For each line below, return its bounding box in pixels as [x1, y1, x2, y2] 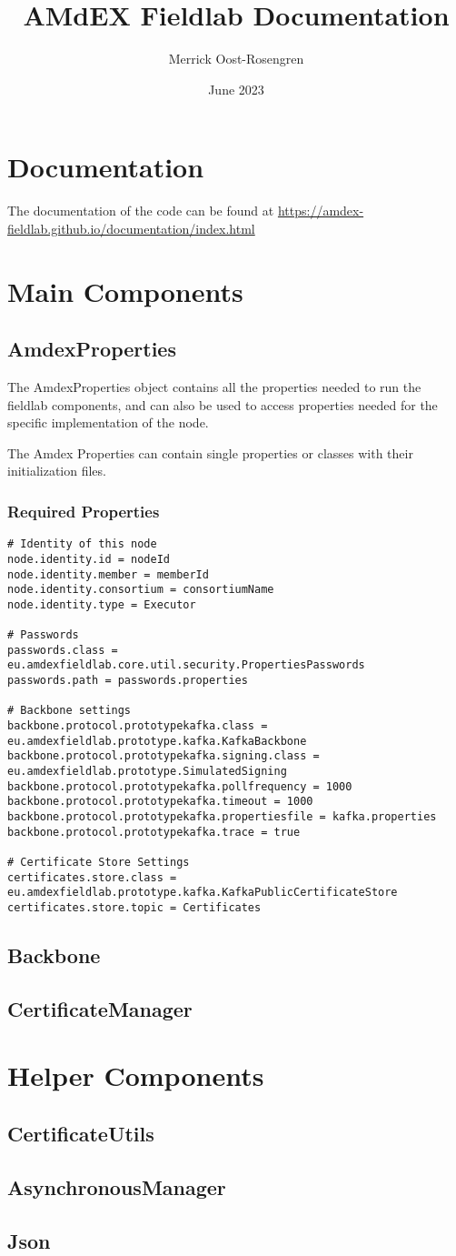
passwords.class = [7, 643, 118, 657]
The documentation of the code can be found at [7, 201, 274, 220]
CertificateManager [7, 994, 193, 1022]
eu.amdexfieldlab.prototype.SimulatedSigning [7, 765, 287, 779]
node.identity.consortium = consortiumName [7, 583, 274, 597]
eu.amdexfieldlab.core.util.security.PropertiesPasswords [7, 658, 365, 672]
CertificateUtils [7, 1119, 154, 1147]
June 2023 [208, 79, 264, 98]
